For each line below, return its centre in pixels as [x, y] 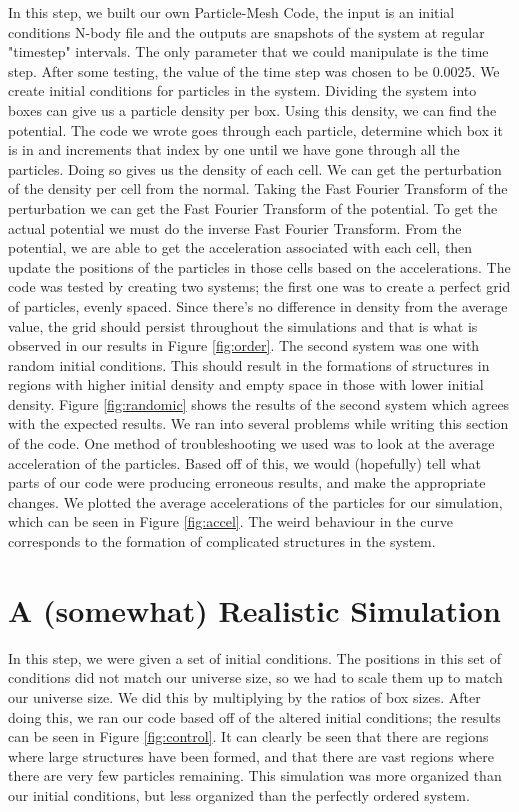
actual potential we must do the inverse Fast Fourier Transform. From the [235, 227]
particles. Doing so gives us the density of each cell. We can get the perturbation [255, 168]
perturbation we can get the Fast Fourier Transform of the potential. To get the [253, 207]
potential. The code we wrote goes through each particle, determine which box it [255, 129]
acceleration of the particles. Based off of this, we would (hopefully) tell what [244, 462]
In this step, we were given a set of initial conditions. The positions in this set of [254, 657]
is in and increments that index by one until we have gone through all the [234, 149]
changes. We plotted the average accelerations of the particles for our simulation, [255, 501]
